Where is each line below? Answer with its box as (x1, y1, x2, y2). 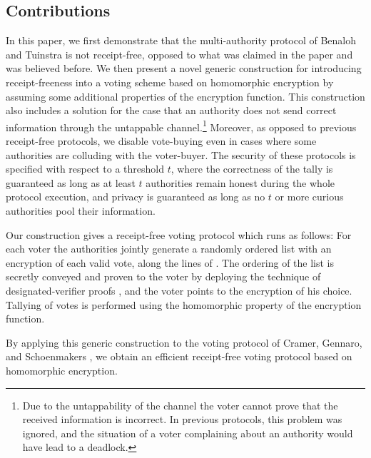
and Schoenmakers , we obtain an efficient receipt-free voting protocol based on (6, 349, 352, 364)
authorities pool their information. (6, 203, 156, 218)
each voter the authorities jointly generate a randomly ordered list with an (6, 241, 332, 256)
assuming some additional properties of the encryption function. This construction (6, 88, 365, 103)
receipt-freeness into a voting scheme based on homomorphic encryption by (6, 74, 334, 89)
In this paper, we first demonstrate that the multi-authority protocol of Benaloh (6, 33, 357, 48)
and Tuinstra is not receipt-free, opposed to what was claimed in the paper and (6, 46, 353, 61)
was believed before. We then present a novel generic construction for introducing (6, 61, 362, 76)
